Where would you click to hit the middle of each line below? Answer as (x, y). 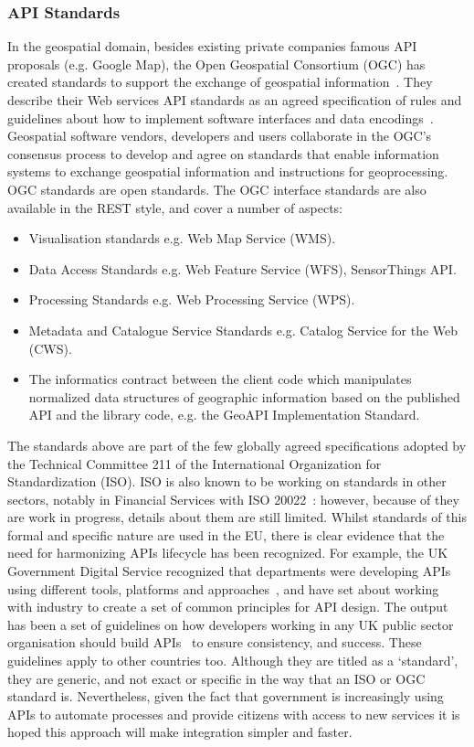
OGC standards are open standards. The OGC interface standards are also (217, 189)
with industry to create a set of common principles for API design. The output (228, 607)
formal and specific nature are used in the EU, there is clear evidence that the (226, 534)
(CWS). (50, 348)
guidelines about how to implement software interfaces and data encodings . (221, 117)
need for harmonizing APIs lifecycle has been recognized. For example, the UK (228, 553)
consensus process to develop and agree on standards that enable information (223, 153)
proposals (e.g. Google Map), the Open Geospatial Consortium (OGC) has (216, 64)
